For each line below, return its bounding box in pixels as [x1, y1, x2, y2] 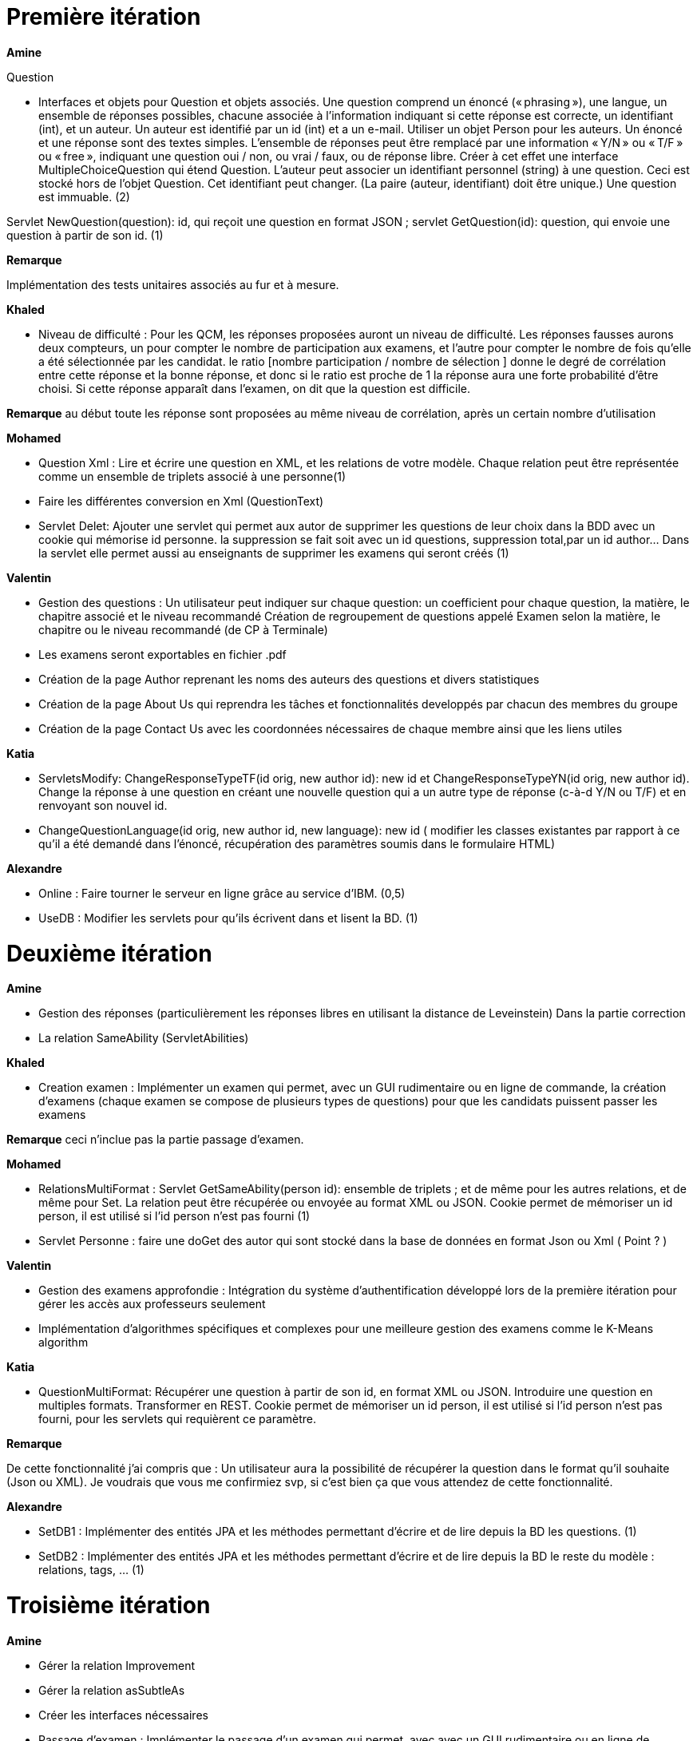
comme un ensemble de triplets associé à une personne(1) [38, 469, 347, 483]
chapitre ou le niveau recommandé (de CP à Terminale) [38, 622, 328, 637]
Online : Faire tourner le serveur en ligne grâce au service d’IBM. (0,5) [38, 886, 406, 900]
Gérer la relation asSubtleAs [38, 1683, 185, 1697]
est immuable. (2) [38, 189, 130, 204]
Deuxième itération [6, 939, 212, 967]
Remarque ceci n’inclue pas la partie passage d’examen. [6, 1132, 304, 1147]
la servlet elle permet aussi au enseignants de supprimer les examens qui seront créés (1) [38, 545, 509, 560]
